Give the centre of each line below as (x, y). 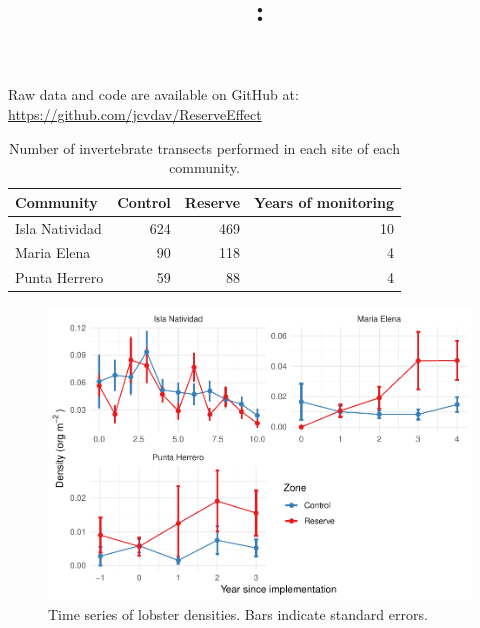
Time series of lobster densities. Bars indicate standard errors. (238, 613)
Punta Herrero (59, 277)
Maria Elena (53, 252)
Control (144, 201)
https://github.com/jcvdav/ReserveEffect (135, 113)
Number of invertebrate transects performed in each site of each (204, 147)
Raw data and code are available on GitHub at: (153, 94)
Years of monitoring (324, 201)
